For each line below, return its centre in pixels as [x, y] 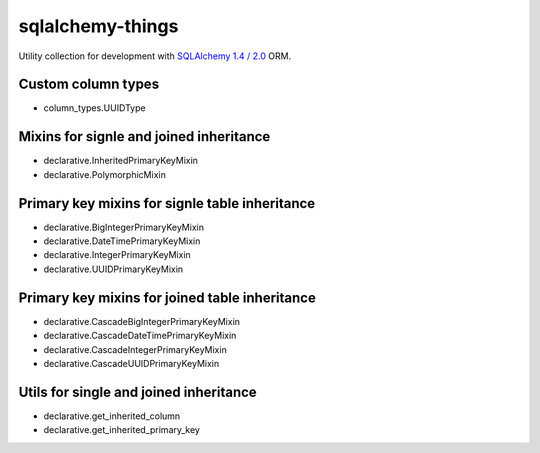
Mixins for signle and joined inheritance [144, 136]
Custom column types [89, 84]
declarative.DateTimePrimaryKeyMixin [122, 241]
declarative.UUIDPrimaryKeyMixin [113, 269]
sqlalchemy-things [98, 26]
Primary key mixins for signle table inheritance [167, 203]
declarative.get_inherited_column [112, 416]
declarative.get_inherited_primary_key [121, 430]
